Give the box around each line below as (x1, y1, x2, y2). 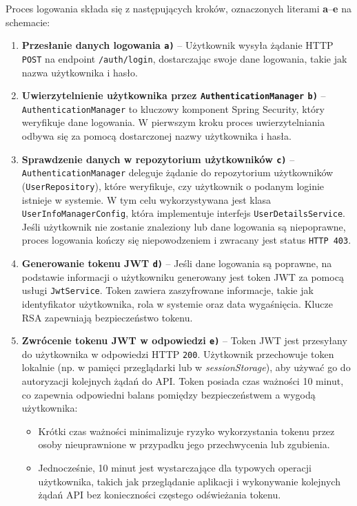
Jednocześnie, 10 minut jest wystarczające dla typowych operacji (38, 461, 312, 475)
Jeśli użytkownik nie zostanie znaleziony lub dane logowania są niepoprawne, (21, 219, 346, 233)
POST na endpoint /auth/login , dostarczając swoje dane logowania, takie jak (21, 51, 347, 65)
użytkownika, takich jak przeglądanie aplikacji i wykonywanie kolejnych (38, 474, 340, 488)
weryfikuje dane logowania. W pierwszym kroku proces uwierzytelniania (21, 115, 325, 129)
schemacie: (6, 14, 50, 29)
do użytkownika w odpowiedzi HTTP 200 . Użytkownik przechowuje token (21, 346, 334, 361)
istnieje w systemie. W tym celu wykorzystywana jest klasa (21, 192, 272, 207)
